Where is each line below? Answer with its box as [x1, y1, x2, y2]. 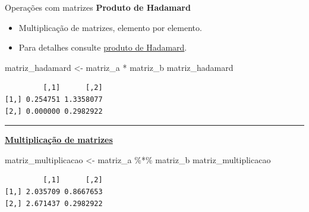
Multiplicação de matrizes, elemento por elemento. [18, 21, 202, 33]
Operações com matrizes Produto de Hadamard [5, 1, 191, 13]
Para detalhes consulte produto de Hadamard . [18, 41, 187, 54]
